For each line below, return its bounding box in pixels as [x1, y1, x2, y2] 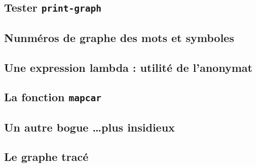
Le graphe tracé [4, 149, 89, 164]
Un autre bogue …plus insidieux [4, 119, 175, 135]
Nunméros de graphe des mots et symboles [4, 29, 234, 45]
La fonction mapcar [4, 89, 102, 105]
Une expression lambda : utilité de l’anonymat [4, 59, 252, 75]
